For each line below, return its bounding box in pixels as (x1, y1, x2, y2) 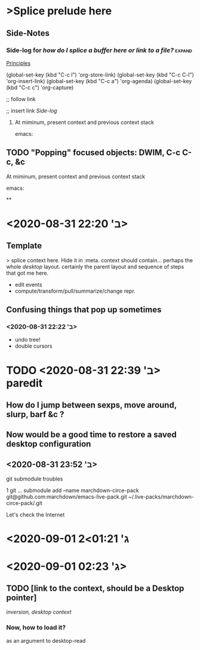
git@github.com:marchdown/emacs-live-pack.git (6, 493, 127, 500)
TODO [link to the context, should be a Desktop (6, 583, 184, 593)
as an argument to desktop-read (6, 637, 86, 644)
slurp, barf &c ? (6, 409, 64, 420)
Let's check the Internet (6, 511, 65, 518)
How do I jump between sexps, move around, (6, 400, 177, 410)
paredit (6, 376, 43, 390)
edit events (14, 281, 43, 288)
